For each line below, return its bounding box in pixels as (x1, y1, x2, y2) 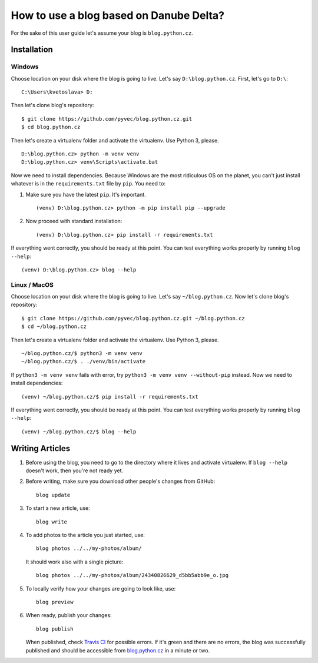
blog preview (36, 598, 74, 605)
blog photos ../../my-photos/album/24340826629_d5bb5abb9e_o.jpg (36, 572, 229, 579)
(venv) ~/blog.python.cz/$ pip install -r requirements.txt (21, 393, 198, 400)
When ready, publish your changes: (25, 612, 112, 619)
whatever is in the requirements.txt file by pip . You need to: (11, 180, 166, 187)
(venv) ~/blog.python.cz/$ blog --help (21, 428, 137, 435)
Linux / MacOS (11, 280, 54, 289)
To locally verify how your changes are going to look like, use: (25, 585, 176, 592)
